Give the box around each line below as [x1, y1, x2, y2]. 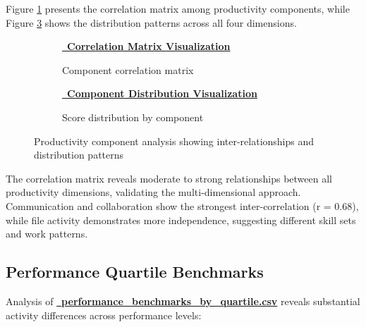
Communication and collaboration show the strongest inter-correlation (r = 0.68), [6, 198, 359, 213]
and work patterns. [6, 226, 88, 241]
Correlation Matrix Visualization [67, 39, 231, 54]
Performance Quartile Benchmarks [6, 261, 264, 283]
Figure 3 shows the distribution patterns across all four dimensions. [6, 15, 297, 30]
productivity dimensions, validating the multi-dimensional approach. [6, 185, 301, 199]
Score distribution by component [62, 109, 204, 124]
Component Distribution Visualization [67, 86, 257, 101]
